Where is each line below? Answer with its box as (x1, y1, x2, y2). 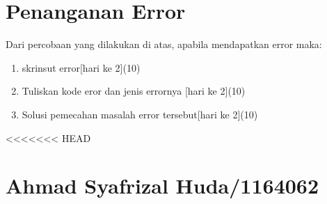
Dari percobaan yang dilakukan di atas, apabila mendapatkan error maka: (6, 37, 322, 52)
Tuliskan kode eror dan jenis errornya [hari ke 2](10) (22, 84, 246, 98)
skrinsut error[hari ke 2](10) (22, 60, 141, 74)
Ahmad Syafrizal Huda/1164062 (6, 171, 319, 200)
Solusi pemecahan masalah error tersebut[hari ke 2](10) (22, 107, 258, 121)
